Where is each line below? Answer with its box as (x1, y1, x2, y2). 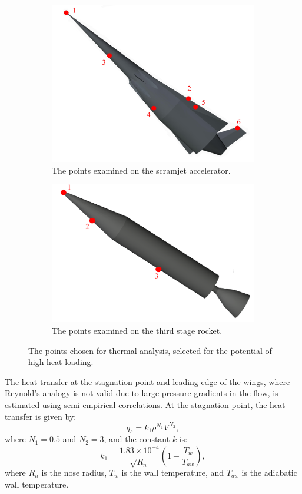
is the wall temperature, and (121, 466, 224, 478)
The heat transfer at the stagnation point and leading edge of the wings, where (5, 375, 290, 387)
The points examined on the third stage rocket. (52, 324, 223, 336)
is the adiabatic (241, 466, 297, 478)
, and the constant (104, 433, 170, 445)
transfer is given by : (5, 410, 77, 422)
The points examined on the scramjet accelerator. (52, 164, 231, 176)
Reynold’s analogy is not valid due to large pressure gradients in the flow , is (5, 387, 278, 399)
